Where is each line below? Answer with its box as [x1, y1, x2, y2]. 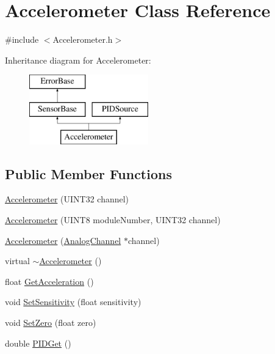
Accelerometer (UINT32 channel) [5, 193, 129, 205]
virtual [5, 254, 30, 267]
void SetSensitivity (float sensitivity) [5, 295, 141, 308]
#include [5, 33, 39, 46]
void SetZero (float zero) [5, 316, 96, 329]
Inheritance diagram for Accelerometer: [5, 53, 151, 66]
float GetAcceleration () [5, 275, 94, 287]
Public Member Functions [5, 164, 172, 183]
